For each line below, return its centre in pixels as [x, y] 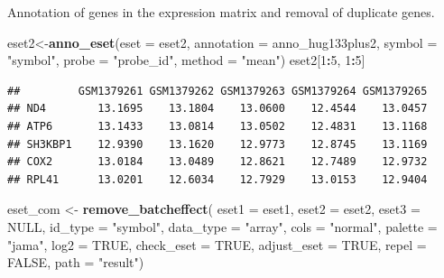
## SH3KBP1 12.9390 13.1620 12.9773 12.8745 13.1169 [217, 144]
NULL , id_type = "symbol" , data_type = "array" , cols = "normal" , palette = [222, 226]
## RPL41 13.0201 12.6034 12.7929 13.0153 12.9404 [217, 179]
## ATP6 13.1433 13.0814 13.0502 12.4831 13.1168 [217, 126]
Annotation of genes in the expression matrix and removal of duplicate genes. [221, 12]
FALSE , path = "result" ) [76, 262]
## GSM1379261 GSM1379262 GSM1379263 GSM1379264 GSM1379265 [217, 91]
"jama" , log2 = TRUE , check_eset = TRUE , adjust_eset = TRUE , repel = [217, 244]
